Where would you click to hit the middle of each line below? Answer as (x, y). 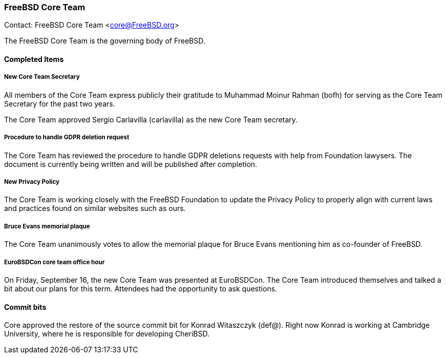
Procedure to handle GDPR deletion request (67, 138)
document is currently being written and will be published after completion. (131, 164)
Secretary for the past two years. (60, 103)
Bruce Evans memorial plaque (47, 226)
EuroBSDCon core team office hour (55, 262)
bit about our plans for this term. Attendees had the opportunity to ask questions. (141, 288)
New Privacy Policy (32, 182)
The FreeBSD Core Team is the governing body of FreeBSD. (105, 41)
